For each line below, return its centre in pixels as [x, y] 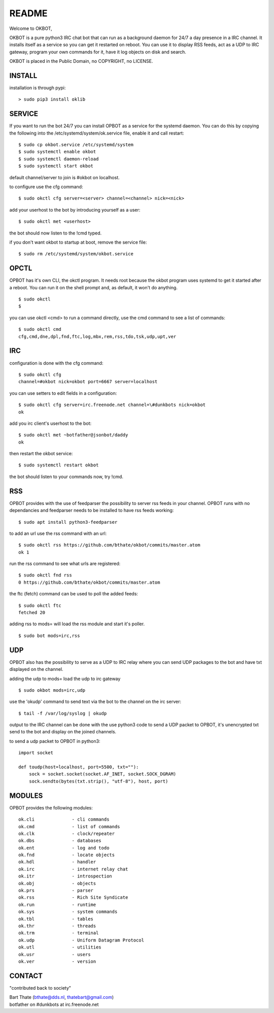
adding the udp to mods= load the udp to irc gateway [65, 679]
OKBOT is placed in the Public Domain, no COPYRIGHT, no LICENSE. [81, 61]
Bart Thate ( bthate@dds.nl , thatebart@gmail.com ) [62, 997]
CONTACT [26, 976]
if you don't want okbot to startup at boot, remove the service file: [78, 242]
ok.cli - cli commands [64, 819]
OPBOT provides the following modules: [51, 807]
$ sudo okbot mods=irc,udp [52, 690]
